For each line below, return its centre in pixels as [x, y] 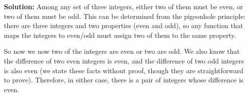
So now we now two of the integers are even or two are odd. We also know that [122, 51]
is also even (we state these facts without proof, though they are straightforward [124, 70]
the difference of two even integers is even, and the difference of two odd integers [124, 60]
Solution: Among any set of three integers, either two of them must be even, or [124, 6]
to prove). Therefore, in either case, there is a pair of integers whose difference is [124, 80]
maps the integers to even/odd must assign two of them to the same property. [120, 35]
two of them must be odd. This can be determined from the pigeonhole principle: [125, 16]
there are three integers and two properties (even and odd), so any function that [124, 25]
